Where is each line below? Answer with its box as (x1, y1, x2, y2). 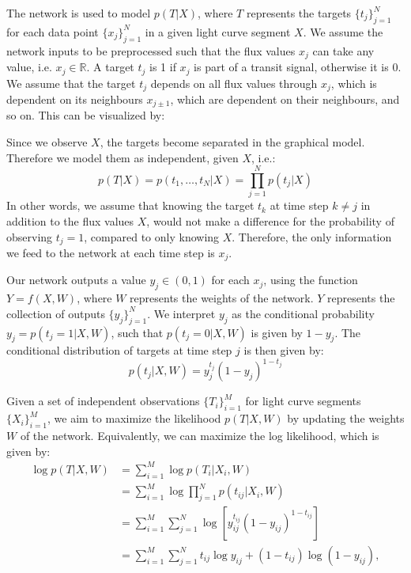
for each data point (6, 23, 99, 40)
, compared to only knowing (84, 228, 220, 245)
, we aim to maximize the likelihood (47, 410, 221, 427)
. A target (86, 59, 134, 75)
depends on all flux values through (150, 74, 318, 91)
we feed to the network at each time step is (6, 244, 215, 260)
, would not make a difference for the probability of (146, 212, 394, 229)
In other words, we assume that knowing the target (6, 197, 255, 214)
